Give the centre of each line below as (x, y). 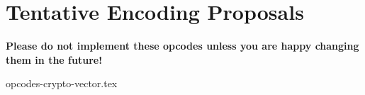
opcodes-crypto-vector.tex (62, 83)
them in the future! (54, 59)
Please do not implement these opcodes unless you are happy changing (182, 46)
